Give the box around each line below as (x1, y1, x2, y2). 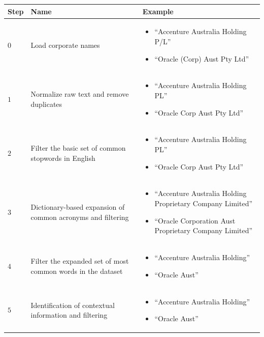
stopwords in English (30, 152, 95, 163)
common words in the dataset (30, 265, 123, 276)
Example (142, 6, 174, 16)
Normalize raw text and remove (30, 89, 129, 99)
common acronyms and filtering (30, 211, 129, 222)
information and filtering (30, 310, 108, 320)
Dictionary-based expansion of (30, 202, 125, 212)
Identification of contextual (30, 299, 115, 310)
